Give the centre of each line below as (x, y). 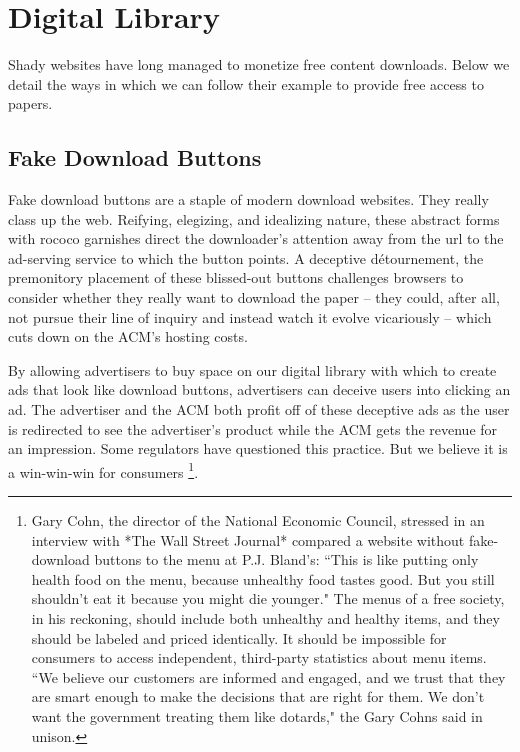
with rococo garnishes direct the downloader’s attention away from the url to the (256, 238)
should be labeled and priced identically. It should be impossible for (239, 637)
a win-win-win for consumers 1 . (103, 470)
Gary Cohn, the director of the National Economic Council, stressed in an (258, 520)
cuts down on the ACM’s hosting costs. (128, 336)
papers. (30, 103)
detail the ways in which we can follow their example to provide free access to (246, 83)
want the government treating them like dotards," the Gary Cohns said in (257, 716)
